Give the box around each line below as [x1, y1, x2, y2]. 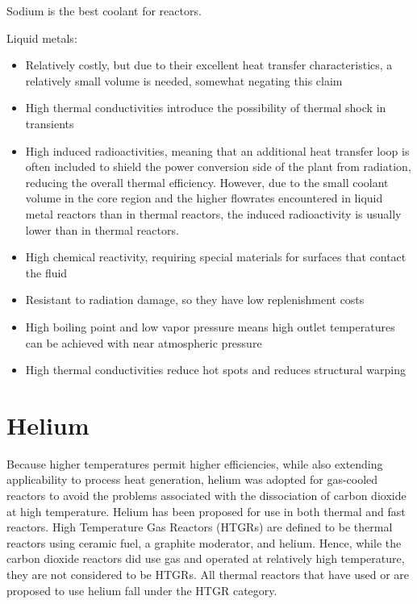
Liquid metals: [6, 29, 77, 46]
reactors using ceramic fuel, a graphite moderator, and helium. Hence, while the [6, 534, 402, 551]
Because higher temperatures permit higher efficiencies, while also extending [6, 455, 383, 472]
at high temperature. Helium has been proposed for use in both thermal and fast [6, 502, 406, 519]
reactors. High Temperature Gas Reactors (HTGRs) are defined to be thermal [6, 519, 393, 535]
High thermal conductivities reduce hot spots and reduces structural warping [25, 361, 406, 378]
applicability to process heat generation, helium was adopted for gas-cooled [6, 471, 378, 488]
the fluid [25, 264, 68, 281]
